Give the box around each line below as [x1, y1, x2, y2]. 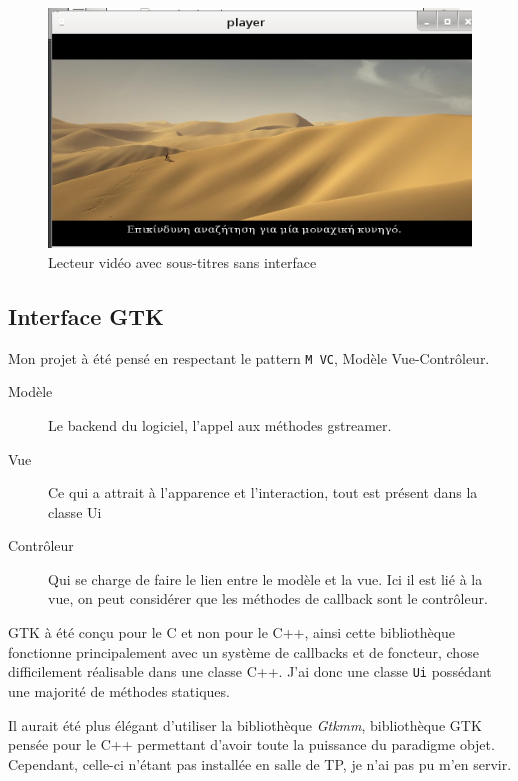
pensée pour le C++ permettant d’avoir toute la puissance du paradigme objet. [8, 734, 495, 755]
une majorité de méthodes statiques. [8, 680, 230, 701]
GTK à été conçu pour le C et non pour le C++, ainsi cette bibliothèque [8, 622, 456, 643]
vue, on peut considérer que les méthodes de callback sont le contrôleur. [48, 588, 488, 609]
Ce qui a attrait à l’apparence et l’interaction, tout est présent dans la [48, 482, 478, 503]
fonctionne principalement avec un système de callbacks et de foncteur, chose [8, 641, 479, 662]
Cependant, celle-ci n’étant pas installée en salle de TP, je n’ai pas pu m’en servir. [8, 753, 512, 774]
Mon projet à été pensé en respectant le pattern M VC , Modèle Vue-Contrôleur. [8, 347, 490, 368]
